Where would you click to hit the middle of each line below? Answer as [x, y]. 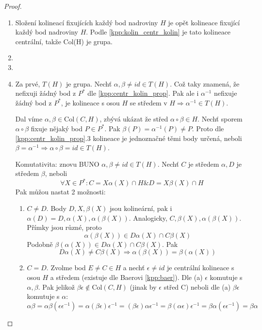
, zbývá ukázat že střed [134, 119]
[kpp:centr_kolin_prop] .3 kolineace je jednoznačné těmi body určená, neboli [129, 138]
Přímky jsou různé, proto [64, 227]
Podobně [40, 244]
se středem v [148, 102]
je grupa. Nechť [89, 83]
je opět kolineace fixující [204, 22]
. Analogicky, [148, 217]
